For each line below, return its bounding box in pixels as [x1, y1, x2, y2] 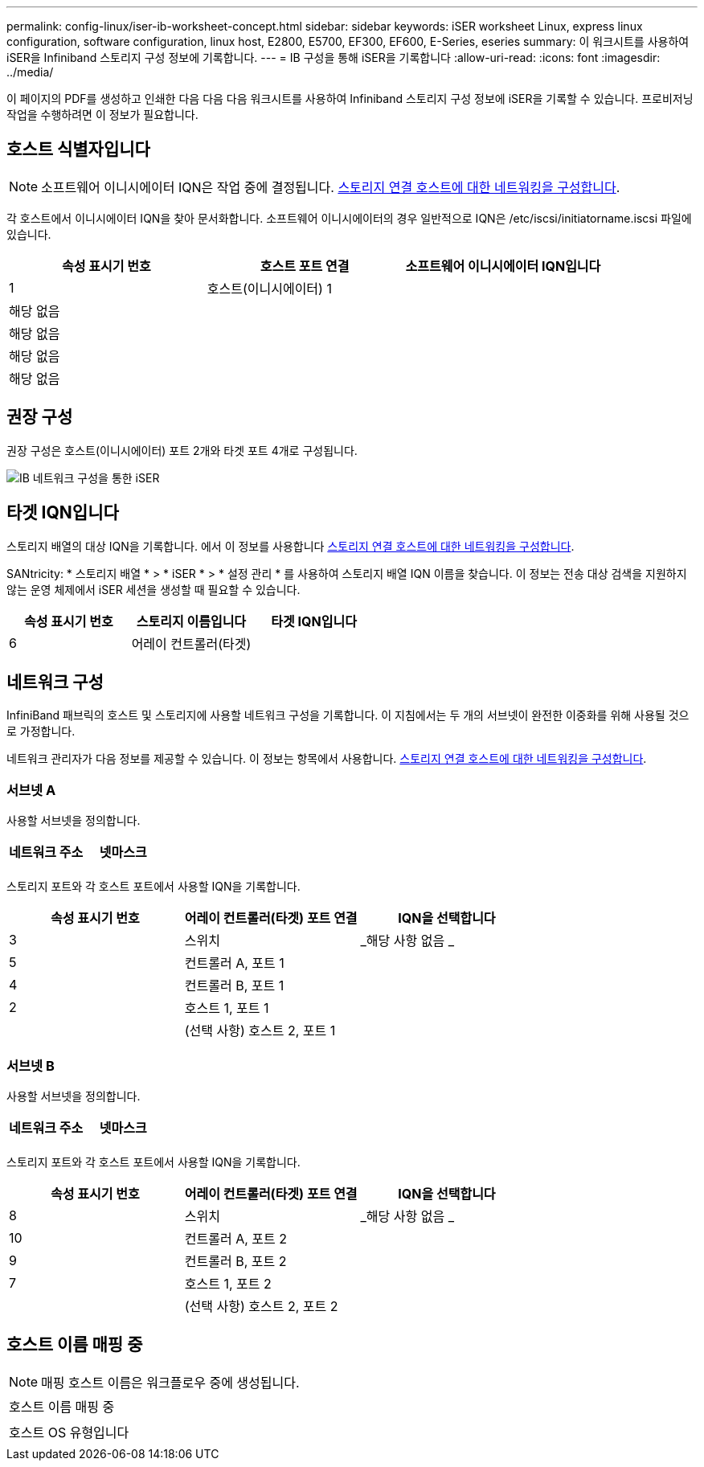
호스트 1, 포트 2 [184, 1275, 272, 1292]
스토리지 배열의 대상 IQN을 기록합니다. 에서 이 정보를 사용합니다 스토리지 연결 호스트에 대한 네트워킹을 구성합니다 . [6, 539, 575, 553]
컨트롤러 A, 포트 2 [184, 1230, 288, 1247]
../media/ [6, 65, 54, 79]
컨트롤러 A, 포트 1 [184, 955, 284, 972]
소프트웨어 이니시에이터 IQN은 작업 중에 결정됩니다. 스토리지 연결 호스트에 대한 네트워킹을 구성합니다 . [41, 178, 620, 195]
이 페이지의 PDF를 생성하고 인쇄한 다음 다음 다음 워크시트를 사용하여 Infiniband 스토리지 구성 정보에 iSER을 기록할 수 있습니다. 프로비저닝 [6, 92, 694, 105]
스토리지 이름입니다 [136, 613, 247, 629]
